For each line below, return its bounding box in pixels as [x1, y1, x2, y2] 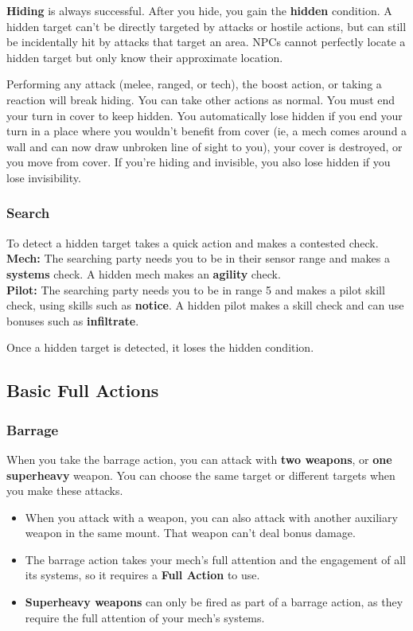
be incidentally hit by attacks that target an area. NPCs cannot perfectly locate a [6, 33, 406, 50]
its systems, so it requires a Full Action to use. [25, 567, 260, 583]
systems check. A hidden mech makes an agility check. [6, 265, 281, 282]
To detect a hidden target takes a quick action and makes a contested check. [6, 234, 379, 251]
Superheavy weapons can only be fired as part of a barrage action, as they [25, 594, 403, 610]
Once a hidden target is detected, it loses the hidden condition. [6, 339, 314, 356]
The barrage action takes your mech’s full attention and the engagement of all [25, 551, 406, 567]
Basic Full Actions [6, 378, 159, 403]
